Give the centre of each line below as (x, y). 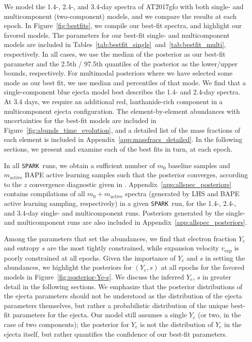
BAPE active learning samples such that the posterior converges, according (136, 175)
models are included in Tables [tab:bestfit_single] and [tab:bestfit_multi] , (115, 44)
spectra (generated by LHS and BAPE (182, 194)
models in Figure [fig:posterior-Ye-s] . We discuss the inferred (94, 277)
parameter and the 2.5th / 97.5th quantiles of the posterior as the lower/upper (121, 63)
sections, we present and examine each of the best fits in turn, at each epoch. (118, 148)
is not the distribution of (176, 324)
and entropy (22, 248)
